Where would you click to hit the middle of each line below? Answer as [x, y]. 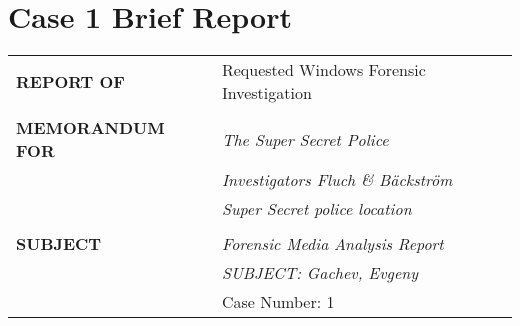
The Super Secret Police [305, 139]
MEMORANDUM [90, 128]
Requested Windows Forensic [323, 70]
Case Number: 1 [278, 302]
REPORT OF [70, 81]
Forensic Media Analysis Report [332, 244]
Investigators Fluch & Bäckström [337, 180]
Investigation [266, 93]
